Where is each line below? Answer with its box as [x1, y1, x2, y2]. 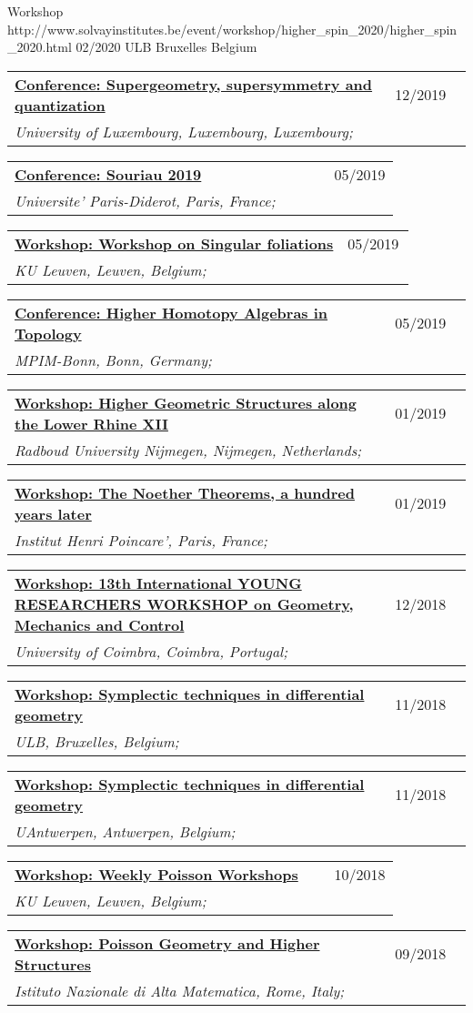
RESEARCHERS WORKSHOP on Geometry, [15, 593, 354, 614]
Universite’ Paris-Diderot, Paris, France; [15, 189, 276, 211]
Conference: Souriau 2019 [15, 163, 202, 185]
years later [15, 502, 92, 524]
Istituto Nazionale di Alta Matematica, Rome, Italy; [15, 979, 345, 1001]
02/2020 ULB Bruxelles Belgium [75, 37, 257, 56]
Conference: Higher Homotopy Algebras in [15, 301, 328, 323]
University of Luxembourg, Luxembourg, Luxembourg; [15, 120, 353, 142]
